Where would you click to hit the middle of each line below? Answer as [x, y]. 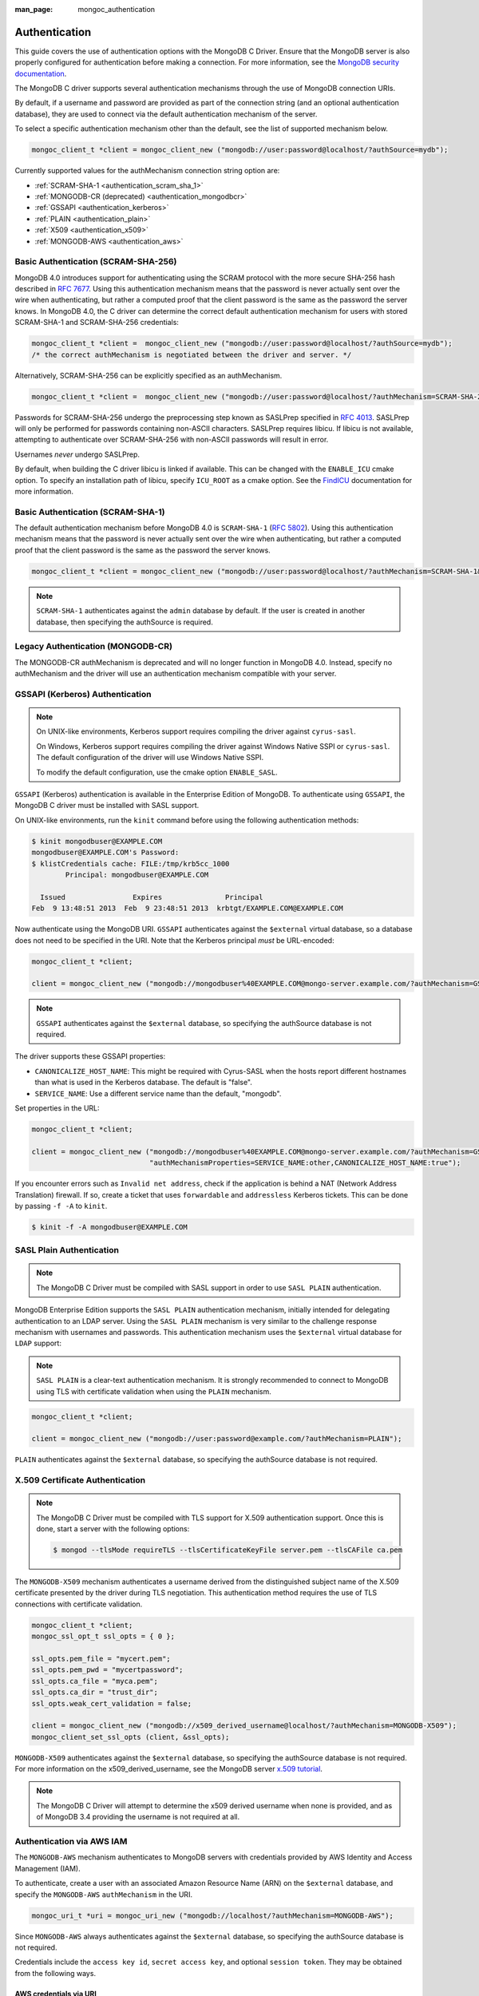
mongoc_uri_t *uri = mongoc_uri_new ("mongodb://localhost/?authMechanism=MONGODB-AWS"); [213, 1915]
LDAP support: [38, 1343]
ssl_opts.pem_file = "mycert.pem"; [101, 1658]
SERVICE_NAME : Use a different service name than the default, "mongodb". [158, 1093]
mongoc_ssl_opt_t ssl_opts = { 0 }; [103, 1636]
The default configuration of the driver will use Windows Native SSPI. [150, 758]
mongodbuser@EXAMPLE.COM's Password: [105, 853]
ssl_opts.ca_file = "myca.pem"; [95, 1681]
